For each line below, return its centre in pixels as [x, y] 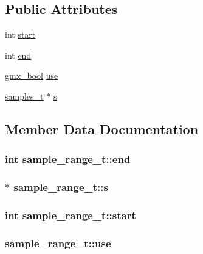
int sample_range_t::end [68, 159]
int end [18, 55]
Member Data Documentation [102, 129]
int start [20, 34]
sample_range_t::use [58, 243]
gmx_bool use [32, 75]
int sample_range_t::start [71, 215]
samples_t [24, 96]
